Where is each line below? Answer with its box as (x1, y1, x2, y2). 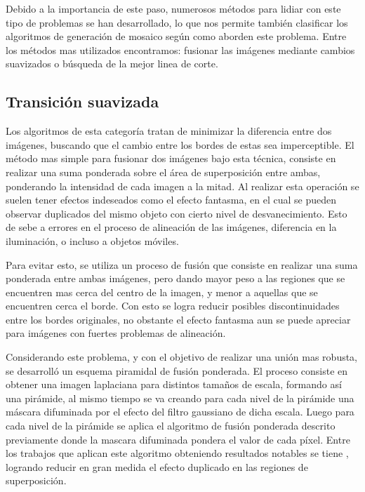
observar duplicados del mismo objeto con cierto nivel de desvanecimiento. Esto (6, 206, 347, 220)
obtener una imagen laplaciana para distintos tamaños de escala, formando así (6, 377, 342, 392)
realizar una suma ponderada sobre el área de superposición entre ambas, (6, 164, 321, 179)
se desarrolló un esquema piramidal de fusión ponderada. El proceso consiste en (6, 363, 348, 378)
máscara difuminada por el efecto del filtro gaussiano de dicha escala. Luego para (6, 404, 354, 419)
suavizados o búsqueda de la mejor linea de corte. (6, 56, 218, 71)
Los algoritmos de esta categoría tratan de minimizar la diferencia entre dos (6, 124, 332, 138)
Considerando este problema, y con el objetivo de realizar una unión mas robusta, (6, 350, 358, 364)
